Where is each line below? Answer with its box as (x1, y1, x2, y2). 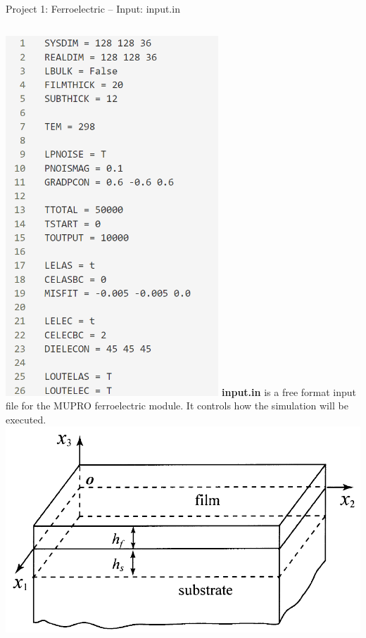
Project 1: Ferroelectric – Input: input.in (6, 1, 180, 15)
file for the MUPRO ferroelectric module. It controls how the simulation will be (6, 398, 348, 413)
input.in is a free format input (222, 384, 357, 399)
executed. (6, 411, 46, 426)
